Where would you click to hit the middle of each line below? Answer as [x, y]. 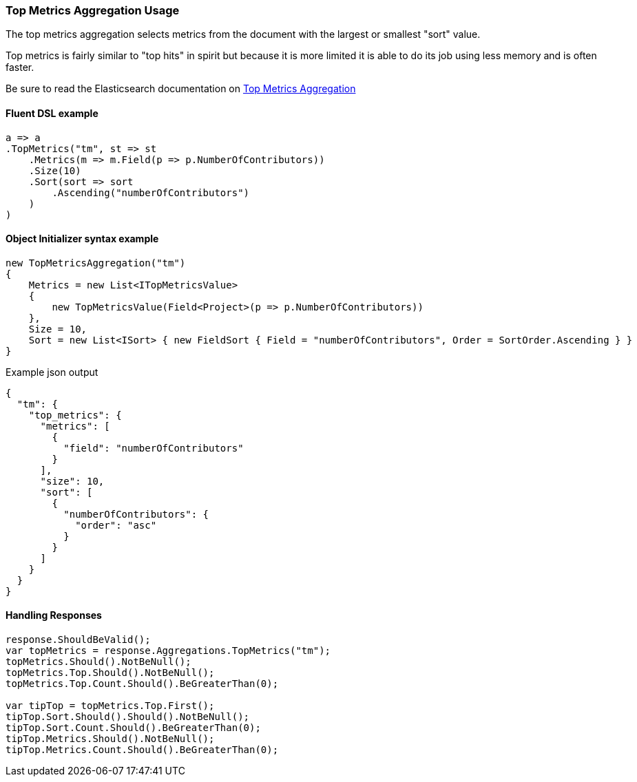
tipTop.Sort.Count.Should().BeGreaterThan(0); [133, 728]
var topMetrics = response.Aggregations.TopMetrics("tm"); [168, 651]
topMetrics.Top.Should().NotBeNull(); [110, 673]
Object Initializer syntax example [82, 239]
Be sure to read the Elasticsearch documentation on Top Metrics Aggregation [181, 89]
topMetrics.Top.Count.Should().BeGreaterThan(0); [142, 684]
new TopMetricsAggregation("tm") [96, 263]
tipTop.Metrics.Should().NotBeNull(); [110, 739]
